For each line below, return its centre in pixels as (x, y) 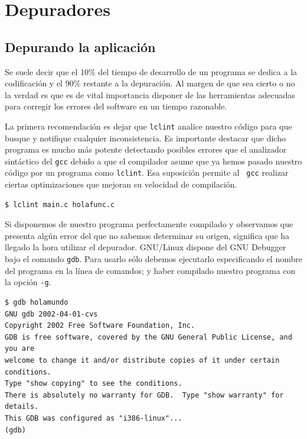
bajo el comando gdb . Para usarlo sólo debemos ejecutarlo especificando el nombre (153, 259)
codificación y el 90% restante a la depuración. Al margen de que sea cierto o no (150, 83)
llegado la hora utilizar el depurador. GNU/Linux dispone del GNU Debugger (146, 247)
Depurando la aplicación (80, 46)
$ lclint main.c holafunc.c (60, 204)
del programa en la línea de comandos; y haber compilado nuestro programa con (150, 270)
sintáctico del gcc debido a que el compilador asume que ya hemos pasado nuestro (153, 161)
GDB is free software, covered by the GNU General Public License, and (148, 337)
